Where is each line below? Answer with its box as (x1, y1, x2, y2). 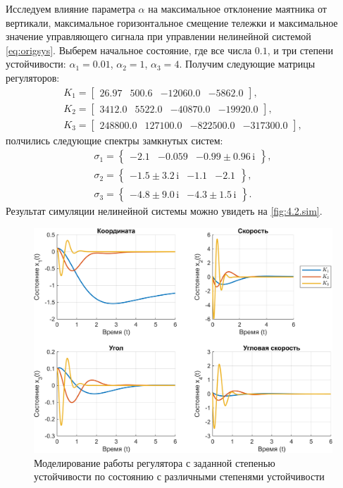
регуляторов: (6, 70, 60, 85)
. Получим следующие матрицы (179, 56, 316, 71)
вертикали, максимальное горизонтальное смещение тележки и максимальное (6, 15, 338, 30)
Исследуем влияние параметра (6, 1, 135, 15)
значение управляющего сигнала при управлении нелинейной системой (6, 29, 311, 44)
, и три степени (267, 42, 334, 57)
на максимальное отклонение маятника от (148, 1, 327, 15)
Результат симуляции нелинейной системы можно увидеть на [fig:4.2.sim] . (6, 204, 323, 218)
